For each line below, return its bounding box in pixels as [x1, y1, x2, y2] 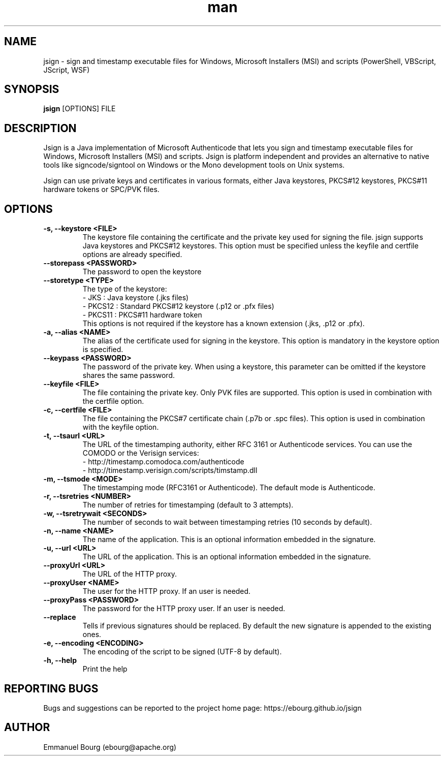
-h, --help [43, 656, 77, 665]
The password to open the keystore [82, 267, 202, 276]
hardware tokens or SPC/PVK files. [43, 185, 160, 194]
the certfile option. [82, 397, 144, 406]
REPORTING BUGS [4, 682, 99, 695]
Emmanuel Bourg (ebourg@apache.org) [43, 742, 177, 751]
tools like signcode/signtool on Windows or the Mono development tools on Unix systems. [43, 161, 345, 170]
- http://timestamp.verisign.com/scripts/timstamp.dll [82, 466, 258, 475]
